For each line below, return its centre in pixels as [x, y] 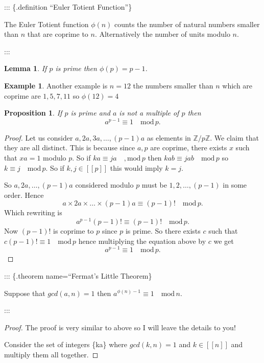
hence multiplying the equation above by [142, 241]
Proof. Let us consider [39, 137]
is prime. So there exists [163, 231]
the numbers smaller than [173, 85]
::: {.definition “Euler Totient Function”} [68, 7]
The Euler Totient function [46, 24]
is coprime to [74, 231]
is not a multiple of [149, 113]
